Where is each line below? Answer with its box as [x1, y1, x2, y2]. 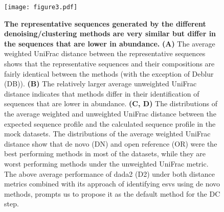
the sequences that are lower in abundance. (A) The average [4, 38, 215, 49]
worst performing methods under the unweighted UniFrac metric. [4, 158, 209, 169]
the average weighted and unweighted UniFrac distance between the [4, 108, 216, 119]
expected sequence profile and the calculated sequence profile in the [4, 118, 216, 129]
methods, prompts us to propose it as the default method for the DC [4, 188, 220, 199]
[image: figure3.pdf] [4, 4, 78, 11]
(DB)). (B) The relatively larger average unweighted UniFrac [4, 78, 197, 89]
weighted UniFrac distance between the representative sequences [4, 48, 206, 59]
